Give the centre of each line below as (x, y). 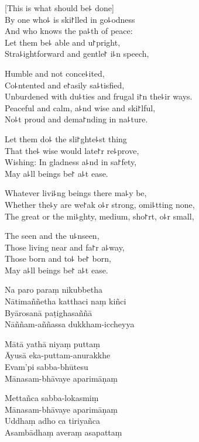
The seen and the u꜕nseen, (52, 236)
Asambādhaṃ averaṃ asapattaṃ (64, 432)
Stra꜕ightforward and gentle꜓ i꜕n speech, (77, 54)
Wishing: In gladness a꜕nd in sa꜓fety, (71, 162)
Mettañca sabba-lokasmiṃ (52, 398)
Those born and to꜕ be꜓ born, (58, 258)
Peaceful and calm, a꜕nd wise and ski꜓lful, (80, 107)
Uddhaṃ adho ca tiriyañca (53, 421)
